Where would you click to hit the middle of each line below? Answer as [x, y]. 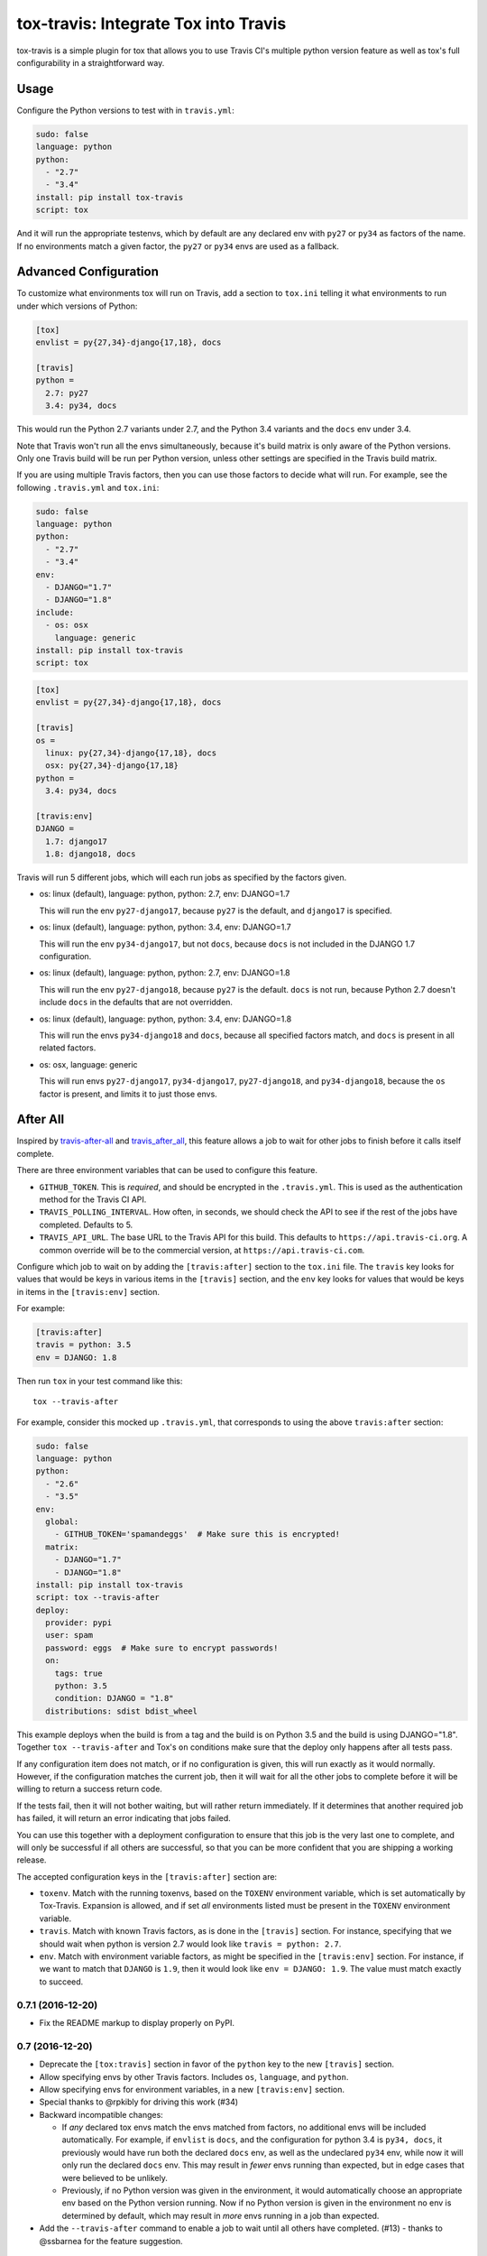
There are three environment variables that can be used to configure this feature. [167, 1170]
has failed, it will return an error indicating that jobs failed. [124, 1818]
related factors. [68, 1048]
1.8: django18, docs [91, 854]
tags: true [78, 1673]
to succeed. [61, 1982]
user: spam [69, 1635]
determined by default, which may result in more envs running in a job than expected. [221, 2215]
